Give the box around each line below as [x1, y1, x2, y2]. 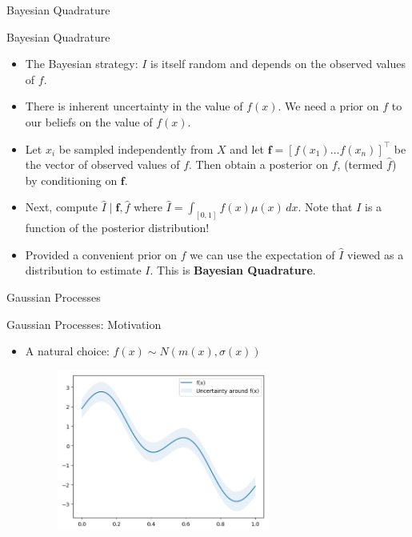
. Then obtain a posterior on [189, 156, 329, 173]
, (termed [337, 156, 383, 173]
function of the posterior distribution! [25, 219, 210, 236]
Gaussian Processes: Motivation [6, 315, 162, 332]
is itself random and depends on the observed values [150, 55, 406, 72]
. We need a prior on [278, 98, 379, 114]
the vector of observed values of [25, 156, 180, 173]
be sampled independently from [58, 140, 214, 157]
